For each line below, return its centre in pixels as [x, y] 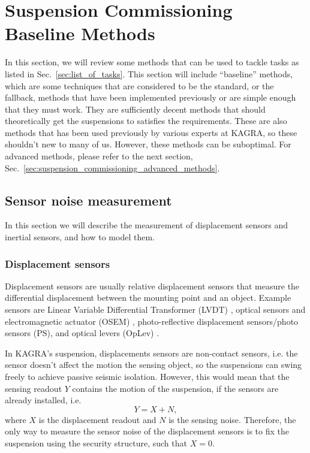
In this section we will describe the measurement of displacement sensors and [146, 225]
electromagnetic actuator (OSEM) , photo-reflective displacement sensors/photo [152, 321]
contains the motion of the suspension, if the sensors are [175, 388]
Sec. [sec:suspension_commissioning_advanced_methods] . [112, 167]
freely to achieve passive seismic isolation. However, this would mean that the [147, 377]
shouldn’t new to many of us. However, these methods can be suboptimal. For [148, 144]
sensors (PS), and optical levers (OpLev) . [82, 333]
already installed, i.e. [43, 400]
